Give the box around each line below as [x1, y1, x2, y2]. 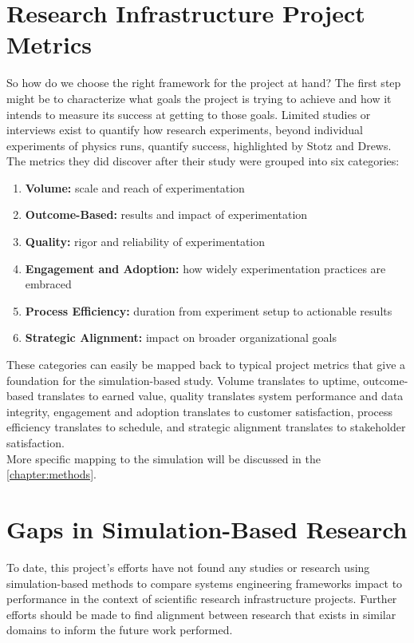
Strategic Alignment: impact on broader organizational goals [25, 329, 337, 346]
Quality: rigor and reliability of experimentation [25, 233, 266, 250]
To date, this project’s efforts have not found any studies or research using [6, 558, 370, 575]
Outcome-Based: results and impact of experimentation [25, 206, 308, 223]
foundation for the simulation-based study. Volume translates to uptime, [6, 371, 360, 388]
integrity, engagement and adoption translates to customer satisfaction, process [6, 403, 393, 419]
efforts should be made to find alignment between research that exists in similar [6, 605, 396, 622]
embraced [25, 276, 72, 292]
